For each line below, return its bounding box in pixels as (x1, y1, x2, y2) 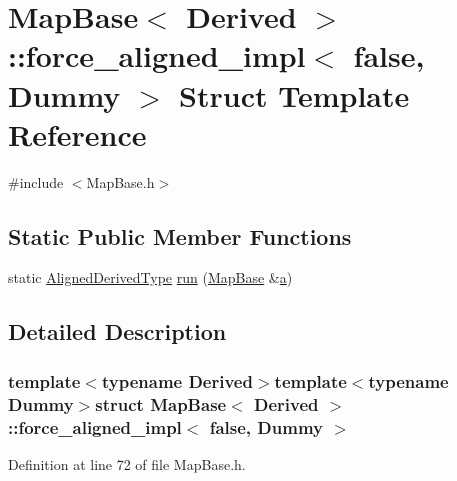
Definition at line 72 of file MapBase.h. (8, 453, 246, 474)
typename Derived (101, 368, 253, 393)
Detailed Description (8, 316, 227, 347)
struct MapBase (95, 391, 227, 416)
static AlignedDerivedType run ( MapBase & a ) (8, 267, 293, 288)
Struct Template (179, 74, 410, 115)
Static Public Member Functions (8, 220, 352, 251)
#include (8, 171, 64, 192)
